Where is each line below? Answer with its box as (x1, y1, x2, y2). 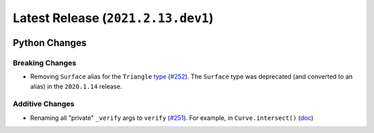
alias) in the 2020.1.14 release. (30, 82, 123, 90)
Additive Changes (12, 99, 75, 109)
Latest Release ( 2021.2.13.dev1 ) (12, 10, 214, 25)
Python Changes (12, 37, 87, 48)
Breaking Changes (12, 58, 77, 68)
